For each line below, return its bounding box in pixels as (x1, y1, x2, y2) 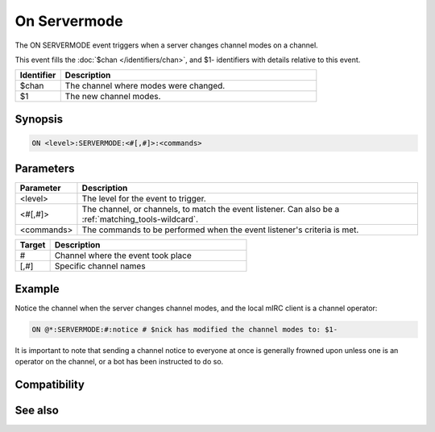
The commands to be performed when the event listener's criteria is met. (81, 224, 359, 235)
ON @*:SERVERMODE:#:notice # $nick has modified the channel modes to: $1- (31, 325, 338, 334)
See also (14, 404, 60, 417)
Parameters (14, 162, 75, 176)
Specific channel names (54, 260, 146, 272)
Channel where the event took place (54, 250, 193, 261)
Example (14, 282, 60, 296)
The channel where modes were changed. (64, 81, 226, 92)
